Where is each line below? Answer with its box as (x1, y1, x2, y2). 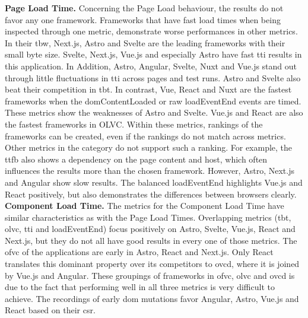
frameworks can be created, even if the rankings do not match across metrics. (5, 129, 286, 142)
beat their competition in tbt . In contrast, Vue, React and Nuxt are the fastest (5, 83, 292, 96)
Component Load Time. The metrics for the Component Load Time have (5, 199, 284, 212)
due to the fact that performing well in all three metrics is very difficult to (5, 281, 275, 293)
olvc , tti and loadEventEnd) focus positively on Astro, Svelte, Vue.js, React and (5, 222, 296, 235)
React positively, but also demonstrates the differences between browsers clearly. (5, 187, 297, 200)
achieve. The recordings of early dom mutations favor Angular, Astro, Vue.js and (5, 292, 299, 304)
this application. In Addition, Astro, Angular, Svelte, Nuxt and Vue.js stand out (5, 59, 297, 72)
